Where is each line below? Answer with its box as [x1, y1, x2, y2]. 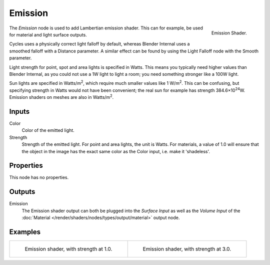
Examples [9, 228, 41, 236]
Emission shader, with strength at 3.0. [142, 246, 231, 253]
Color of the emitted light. [21, 127, 74, 133]
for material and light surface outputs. [9, 31, 87, 37]
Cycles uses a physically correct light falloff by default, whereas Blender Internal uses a [9, 41, 190, 47]
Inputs [9, 107, 30, 116]
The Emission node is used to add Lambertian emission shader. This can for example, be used [9, 25, 203, 31]
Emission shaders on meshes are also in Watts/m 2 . [9, 93, 114, 100]
